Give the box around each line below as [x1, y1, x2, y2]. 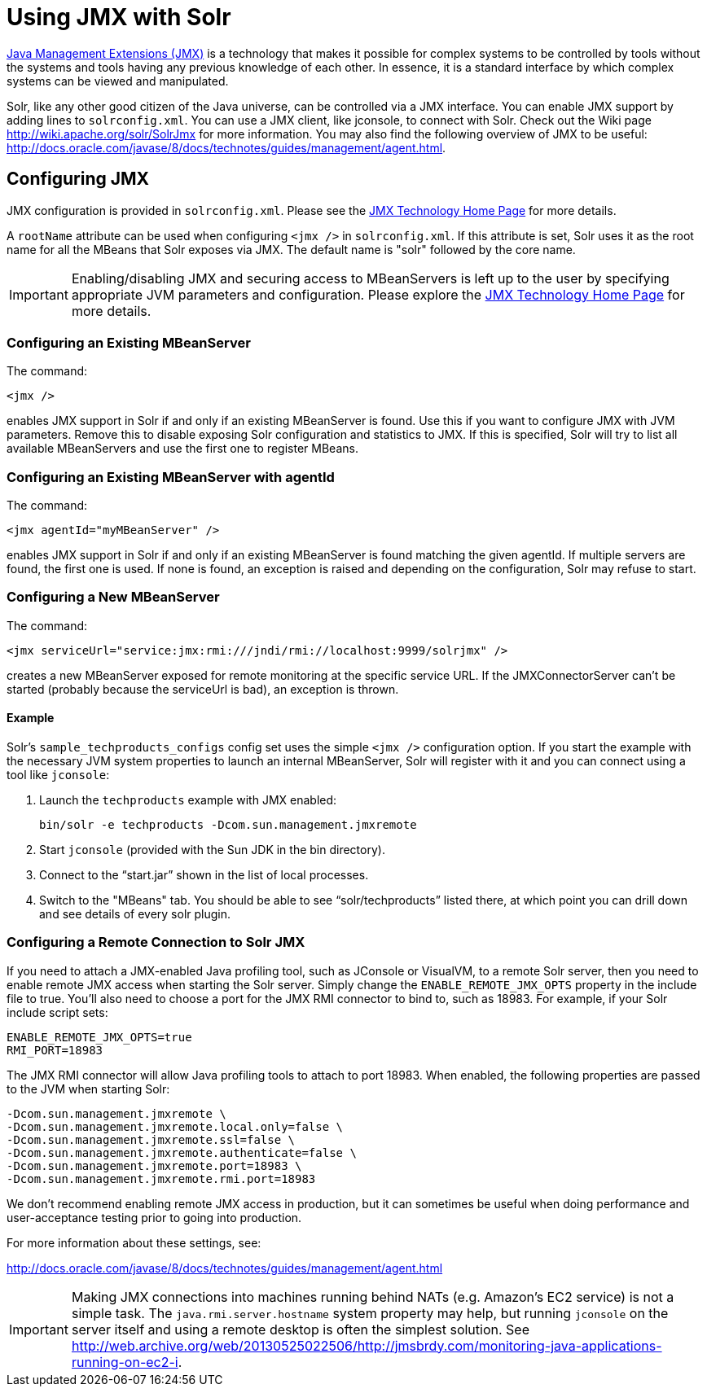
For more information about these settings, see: [7, 1235, 261, 1250]
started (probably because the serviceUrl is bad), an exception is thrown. [7, 681, 399, 696]
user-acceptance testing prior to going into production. [7, 1210, 302, 1224]
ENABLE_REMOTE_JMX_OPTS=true [7, 1030, 192, 1044]
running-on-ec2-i [71, 1353, 178, 1370]
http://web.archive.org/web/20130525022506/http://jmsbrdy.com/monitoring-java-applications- [71, 1337, 662, 1354]
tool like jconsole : [7, 768, 110, 782]
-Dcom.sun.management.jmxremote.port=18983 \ [7, 1159, 302, 1172]
